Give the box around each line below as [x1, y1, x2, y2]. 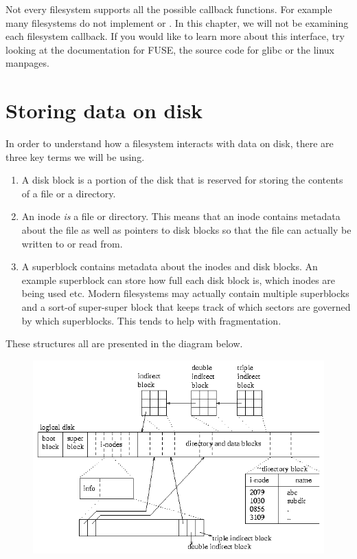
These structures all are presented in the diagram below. [5, 336, 243, 351]
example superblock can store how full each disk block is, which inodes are [21, 272, 336, 287]
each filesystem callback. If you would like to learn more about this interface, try [5, 29, 345, 43]
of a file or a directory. [21, 186, 116, 200]
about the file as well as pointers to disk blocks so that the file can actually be [21, 223, 352, 237]
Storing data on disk [5, 96, 203, 124]
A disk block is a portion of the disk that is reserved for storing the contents [21, 173, 343, 187]
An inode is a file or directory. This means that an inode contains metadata [21, 209, 341, 223]
